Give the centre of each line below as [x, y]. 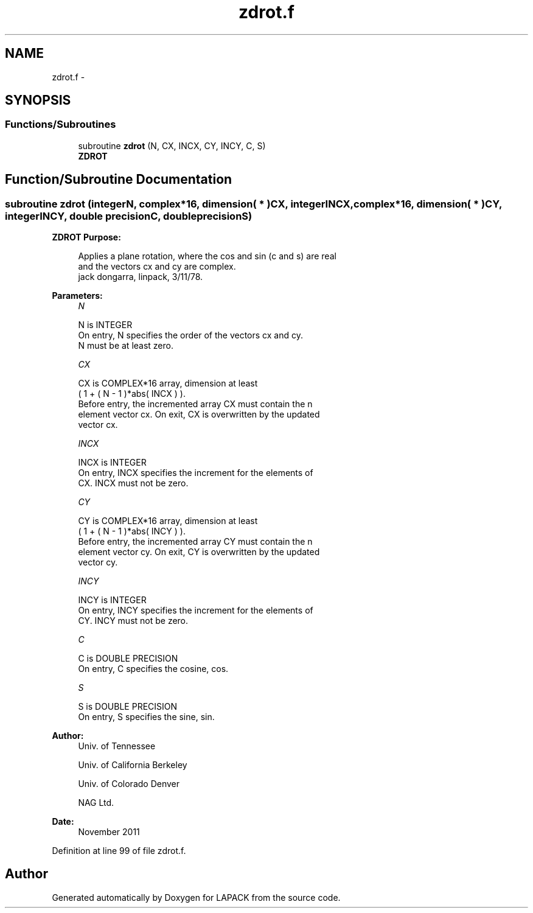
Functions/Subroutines [61, 124]
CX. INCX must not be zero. [133, 483]
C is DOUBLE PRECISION [128, 659]
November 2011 [109, 832]
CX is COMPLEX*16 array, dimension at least [168, 383]
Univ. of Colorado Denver [129, 784]
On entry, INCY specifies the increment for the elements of [196, 610]
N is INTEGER [105, 325]
